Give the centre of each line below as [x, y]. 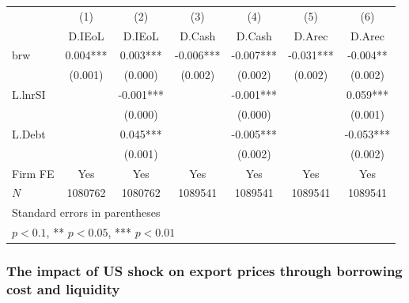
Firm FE [33, 173]
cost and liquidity [63, 288]
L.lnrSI [29, 95]
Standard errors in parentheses [86, 212]
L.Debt [29, 133]
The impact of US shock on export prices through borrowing [204, 271]
